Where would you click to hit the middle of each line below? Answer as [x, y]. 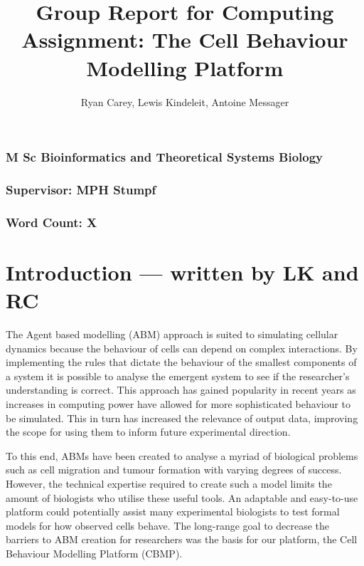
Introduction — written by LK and [182, 272]
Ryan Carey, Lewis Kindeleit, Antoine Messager [185, 101]
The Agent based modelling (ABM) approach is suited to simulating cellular [172, 334]
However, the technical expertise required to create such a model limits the [169, 483]
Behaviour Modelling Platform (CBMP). [94, 553]
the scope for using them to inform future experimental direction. [148, 432]
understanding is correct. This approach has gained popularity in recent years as [181, 390]
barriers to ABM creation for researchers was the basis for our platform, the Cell [182, 539]
